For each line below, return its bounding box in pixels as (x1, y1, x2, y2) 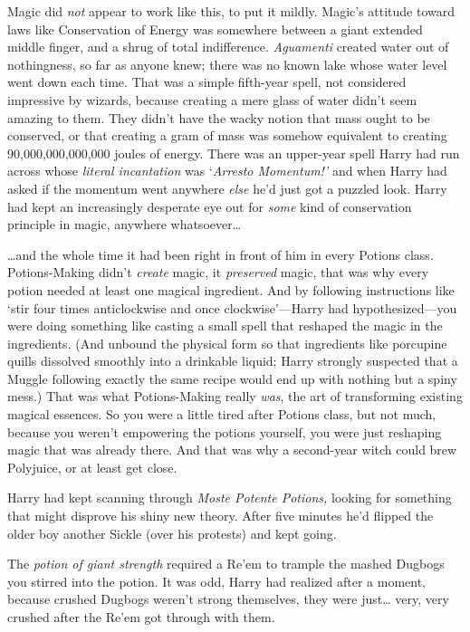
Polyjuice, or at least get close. (7, 457, 177, 476)
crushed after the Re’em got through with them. (7, 608, 275, 626)
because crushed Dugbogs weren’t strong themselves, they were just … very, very (7, 589, 449, 608)
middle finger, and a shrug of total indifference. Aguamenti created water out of (7, 37, 449, 56)
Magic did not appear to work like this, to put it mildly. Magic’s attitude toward (7, 2, 456, 20)
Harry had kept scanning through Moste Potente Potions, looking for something (7, 488, 452, 507)
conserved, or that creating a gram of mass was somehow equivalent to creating (7, 126, 447, 145)
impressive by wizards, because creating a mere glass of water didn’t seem (7, 90, 417, 109)
